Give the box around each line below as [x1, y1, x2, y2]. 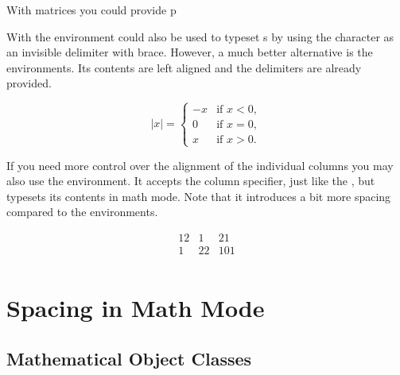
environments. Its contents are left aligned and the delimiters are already [6, 59, 362, 75]
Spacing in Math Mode [6, 292, 265, 324]
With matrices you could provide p [6, 2, 177, 17]
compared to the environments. [6, 203, 158, 220]
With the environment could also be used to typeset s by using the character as [6, 28, 394, 44]
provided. [6, 75, 52, 91]
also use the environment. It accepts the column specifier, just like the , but [6, 172, 375, 189]
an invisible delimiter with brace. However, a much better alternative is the [6, 44, 373, 60]
